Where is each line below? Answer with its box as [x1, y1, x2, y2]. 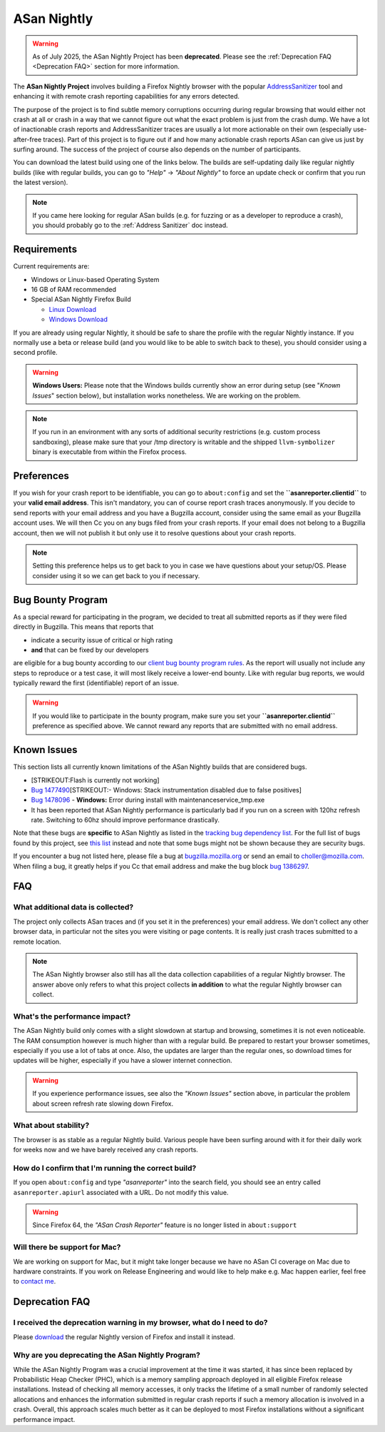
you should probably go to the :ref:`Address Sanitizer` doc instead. [32, 221, 228, 230]
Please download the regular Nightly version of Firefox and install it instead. [13, 1332, 235, 1341]
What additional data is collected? [13, 902, 134, 912]
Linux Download [48, 305, 96, 313]
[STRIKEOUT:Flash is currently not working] [31, 775, 160, 785]
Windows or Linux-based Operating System [31, 275, 160, 283]
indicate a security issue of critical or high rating [31, 635, 173, 644]
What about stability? [13, 1121, 90, 1131]
